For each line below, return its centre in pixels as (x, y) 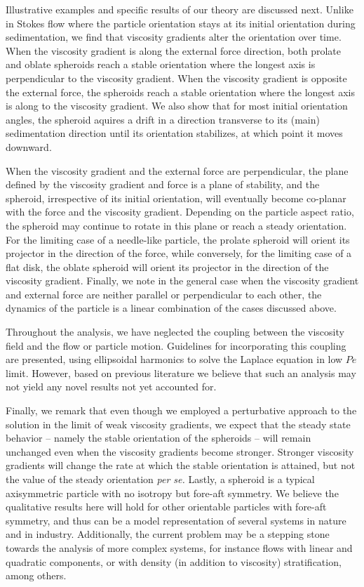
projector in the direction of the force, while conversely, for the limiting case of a (179, 253)
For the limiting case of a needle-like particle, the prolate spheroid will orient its (178, 239)
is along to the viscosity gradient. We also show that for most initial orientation (177, 106)
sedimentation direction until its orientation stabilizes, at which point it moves (174, 133)
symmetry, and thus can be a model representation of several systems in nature (176, 520)
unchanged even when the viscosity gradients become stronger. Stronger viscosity (180, 451)
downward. (29, 146)
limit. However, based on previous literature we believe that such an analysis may (181, 372)
